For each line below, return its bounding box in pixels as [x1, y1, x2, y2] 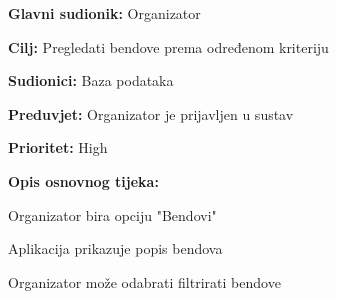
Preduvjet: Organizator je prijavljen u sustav [8, 103, 294, 124]
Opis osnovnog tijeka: [8, 170, 159, 191]
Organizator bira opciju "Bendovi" [8, 204, 217, 225]
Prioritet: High [8, 137, 108, 158]
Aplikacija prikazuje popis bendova [8, 238, 223, 259]
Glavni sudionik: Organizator [8, 3, 201, 23]
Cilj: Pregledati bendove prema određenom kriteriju [8, 36, 329, 57]
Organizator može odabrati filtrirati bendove [8, 271, 281, 292]
